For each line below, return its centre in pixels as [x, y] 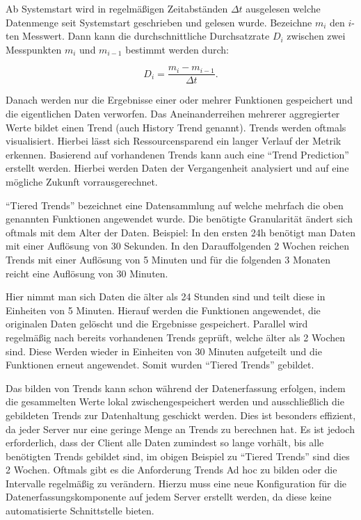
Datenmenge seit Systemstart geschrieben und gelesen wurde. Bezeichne [159, 22]
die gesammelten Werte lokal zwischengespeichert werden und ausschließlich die [175, 401]
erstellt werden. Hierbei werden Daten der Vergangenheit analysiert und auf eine [177, 168]
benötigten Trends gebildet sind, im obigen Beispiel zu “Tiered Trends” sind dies [178, 456]
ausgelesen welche [283, 8]
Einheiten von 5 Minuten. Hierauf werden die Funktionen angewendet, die [163, 310]
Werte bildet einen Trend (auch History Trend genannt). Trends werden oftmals [176, 127]
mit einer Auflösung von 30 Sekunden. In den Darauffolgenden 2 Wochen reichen [177, 246]
